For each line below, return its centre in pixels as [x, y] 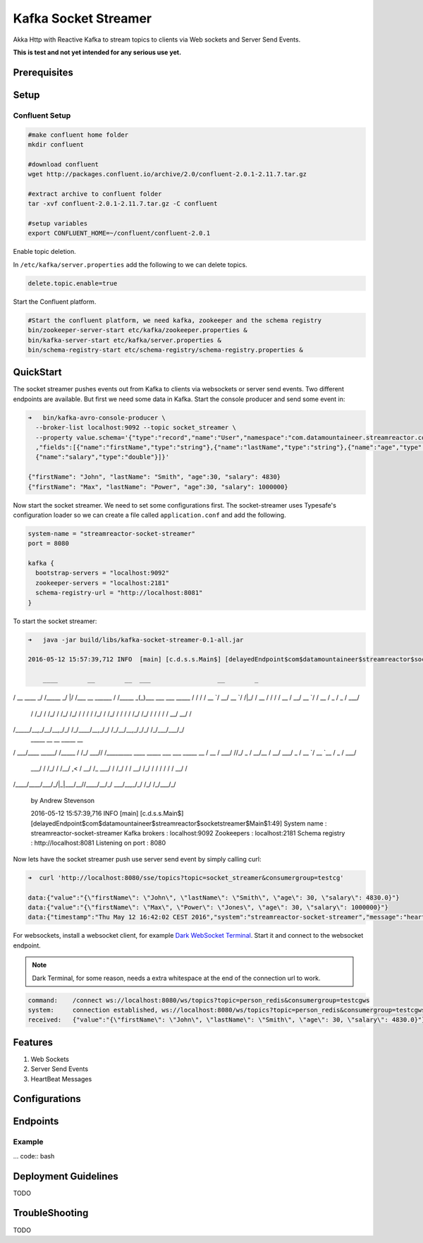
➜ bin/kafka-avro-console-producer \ [97, 417]
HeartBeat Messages [61, 1079]
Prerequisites [43, 72]
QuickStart [38, 373]
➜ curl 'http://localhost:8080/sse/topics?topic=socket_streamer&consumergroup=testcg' [186, 877]
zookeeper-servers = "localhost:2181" [102, 583]
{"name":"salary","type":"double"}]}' [102, 457]
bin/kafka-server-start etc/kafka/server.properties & [124, 340]
